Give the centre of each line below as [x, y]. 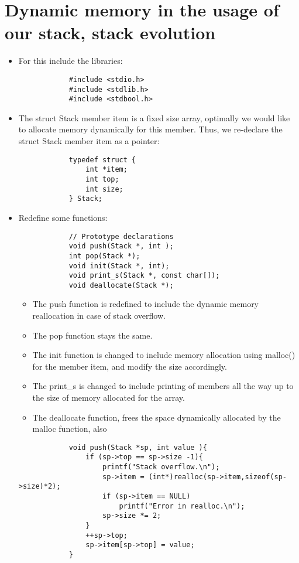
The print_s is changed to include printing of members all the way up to [163, 386]
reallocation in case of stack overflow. [99, 315]
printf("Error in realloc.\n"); [182, 506]
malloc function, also [70, 429]
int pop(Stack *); [104, 256]
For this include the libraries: [71, 61]
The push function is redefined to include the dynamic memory [146, 304]
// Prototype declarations [121, 236]
